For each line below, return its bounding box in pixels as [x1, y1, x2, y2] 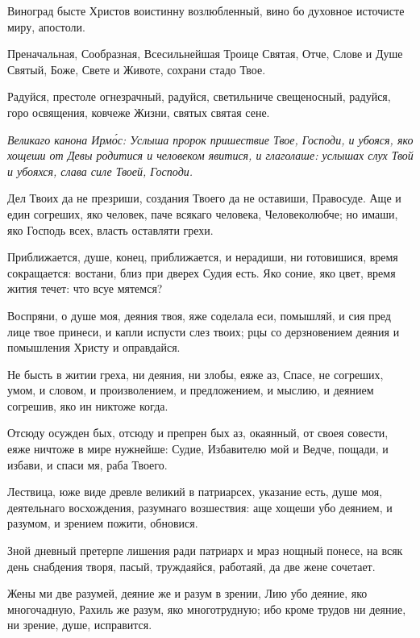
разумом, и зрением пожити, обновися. [7, 515, 198, 532]
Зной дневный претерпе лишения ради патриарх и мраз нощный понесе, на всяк [7, 542, 403, 559]
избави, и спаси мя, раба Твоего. [7, 456, 168, 473]
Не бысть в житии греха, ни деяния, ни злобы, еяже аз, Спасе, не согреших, [7, 365, 384, 382]
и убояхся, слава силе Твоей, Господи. [7, 162, 193, 179]
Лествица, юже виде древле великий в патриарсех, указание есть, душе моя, [7, 483, 383, 500]
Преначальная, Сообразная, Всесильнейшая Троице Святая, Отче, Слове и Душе [7, 45, 403, 62]
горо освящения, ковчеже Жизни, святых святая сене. [7, 103, 270, 120]
